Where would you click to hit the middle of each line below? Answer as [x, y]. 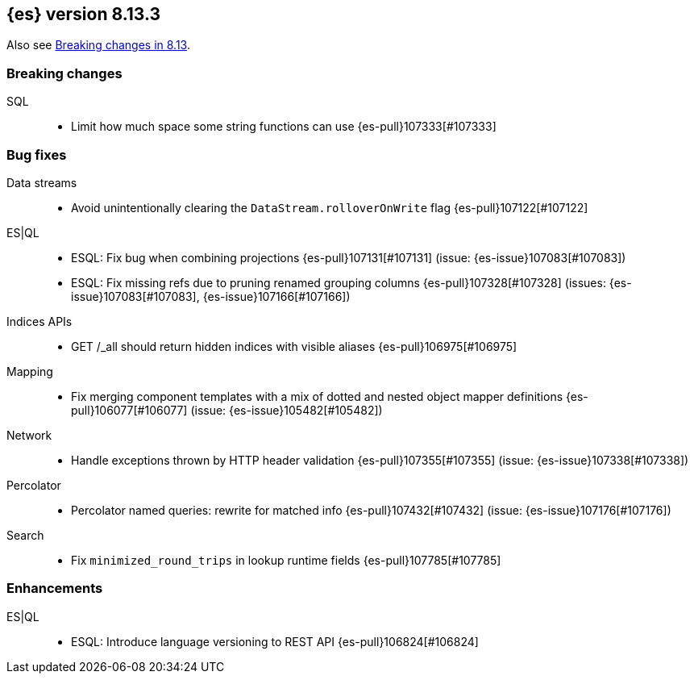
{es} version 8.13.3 [84, 14]
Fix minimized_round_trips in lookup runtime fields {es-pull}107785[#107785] [286, 560]
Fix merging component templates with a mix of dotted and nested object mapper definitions [317, 396]
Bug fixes [37, 154]
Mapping [30, 371]
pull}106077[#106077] [129, 410]
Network [29, 435]
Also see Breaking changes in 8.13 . [98, 45]
